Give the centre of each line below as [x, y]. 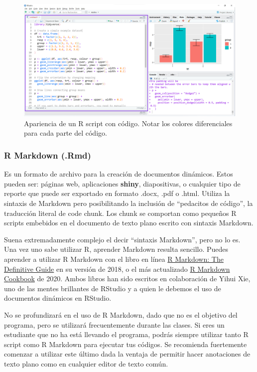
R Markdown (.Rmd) [48, 155]
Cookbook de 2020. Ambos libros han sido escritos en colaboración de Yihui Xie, [127, 279]
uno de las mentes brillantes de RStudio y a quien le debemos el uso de [113, 288]
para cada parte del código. [65, 133]
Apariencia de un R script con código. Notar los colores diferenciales [128, 123]
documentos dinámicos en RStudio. [58, 298]
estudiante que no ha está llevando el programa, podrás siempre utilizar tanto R [126, 334]
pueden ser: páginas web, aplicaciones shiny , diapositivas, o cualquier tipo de [122, 183]
